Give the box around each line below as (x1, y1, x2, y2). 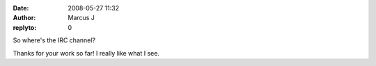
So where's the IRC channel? (13, 36, 96, 44)
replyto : (13, 23, 37, 31)
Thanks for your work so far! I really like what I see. (13, 49, 160, 57)
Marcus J (68, 14, 95, 22)
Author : (13, 14, 36, 22)
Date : (13, 4, 29, 12)
